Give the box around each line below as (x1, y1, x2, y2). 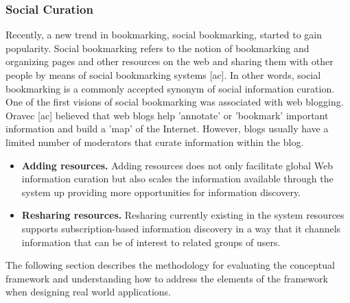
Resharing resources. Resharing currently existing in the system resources (21, 208, 345, 222)
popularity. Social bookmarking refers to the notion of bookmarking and (5, 40, 310, 55)
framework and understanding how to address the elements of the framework (5, 271, 328, 285)
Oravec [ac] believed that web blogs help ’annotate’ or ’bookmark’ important (5, 108, 329, 122)
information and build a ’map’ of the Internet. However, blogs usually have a (5, 121, 329, 136)
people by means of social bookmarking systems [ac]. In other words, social (5, 68, 321, 82)
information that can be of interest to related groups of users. (21, 234, 281, 249)
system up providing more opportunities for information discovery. (21, 184, 301, 199)
